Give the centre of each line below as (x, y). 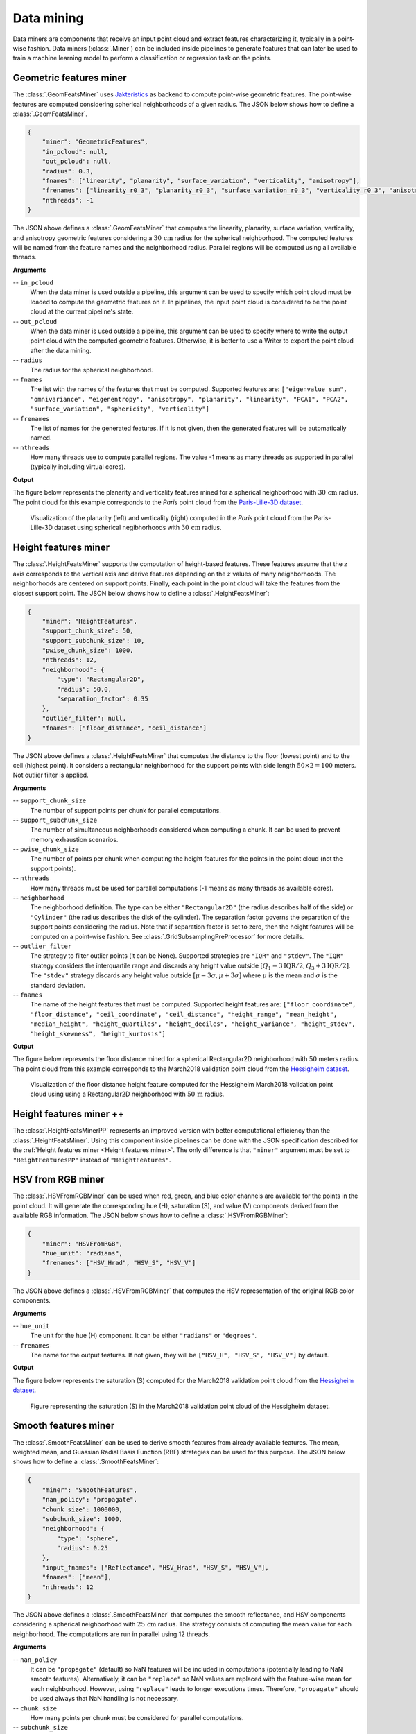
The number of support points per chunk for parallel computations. (126, 810)
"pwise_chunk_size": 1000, (88, 651)
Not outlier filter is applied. (51, 775)
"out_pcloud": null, (77, 162)
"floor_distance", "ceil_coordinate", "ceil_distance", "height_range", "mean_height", (184, 1014)
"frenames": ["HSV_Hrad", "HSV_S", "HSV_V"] (119, 1263)
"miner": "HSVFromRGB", (82, 1244)
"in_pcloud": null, (75, 152)
